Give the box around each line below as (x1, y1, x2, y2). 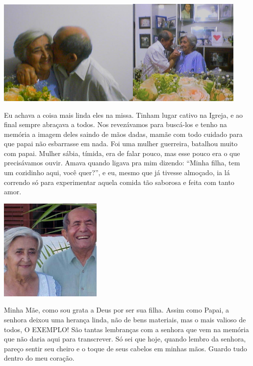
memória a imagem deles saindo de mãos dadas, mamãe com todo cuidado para (4, 129, 243, 139)
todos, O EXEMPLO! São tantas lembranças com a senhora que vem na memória (4, 324, 249, 334)
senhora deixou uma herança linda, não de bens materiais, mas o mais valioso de (4, 314, 246, 325)
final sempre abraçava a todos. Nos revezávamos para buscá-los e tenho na (4, 119, 227, 130)
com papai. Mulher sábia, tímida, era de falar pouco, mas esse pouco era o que (4, 148, 240, 158)
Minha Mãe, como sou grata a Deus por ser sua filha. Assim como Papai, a (4, 305, 229, 315)
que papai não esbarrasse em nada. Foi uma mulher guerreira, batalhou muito (4, 138, 238, 149)
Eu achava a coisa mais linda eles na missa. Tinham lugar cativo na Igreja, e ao (4, 109, 243, 120)
